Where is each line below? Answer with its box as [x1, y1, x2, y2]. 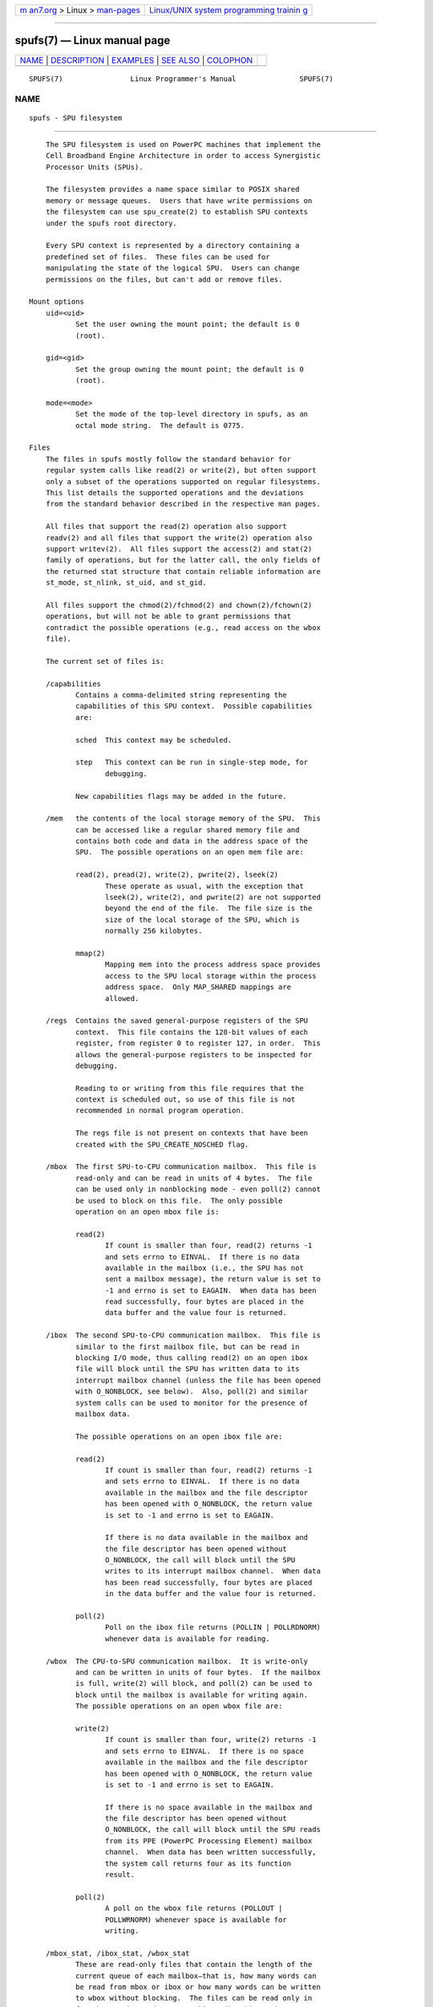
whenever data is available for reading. [104, 1634, 270, 1643]
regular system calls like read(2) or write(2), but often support [45, 466, 317, 475]
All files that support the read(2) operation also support [45, 522, 288, 531]
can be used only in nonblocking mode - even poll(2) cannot [75, 1185, 321, 1194]
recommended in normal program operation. [75, 1106, 245, 1115]
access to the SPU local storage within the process [104, 971, 317, 980]
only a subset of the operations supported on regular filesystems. [45, 477, 321, 486]
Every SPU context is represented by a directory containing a [45, 241, 300, 250]
